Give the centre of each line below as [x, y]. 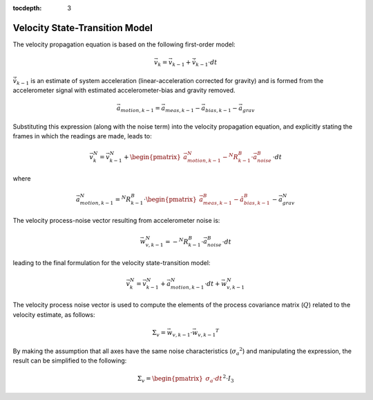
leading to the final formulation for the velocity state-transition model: [112, 262]
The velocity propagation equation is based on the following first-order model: [124, 44]
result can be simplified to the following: [70, 361]
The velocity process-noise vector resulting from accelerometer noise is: [116, 221]
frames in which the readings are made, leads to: [82, 136]
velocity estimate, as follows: [54, 314]
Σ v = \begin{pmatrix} [170, 379]
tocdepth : [27, 8]
